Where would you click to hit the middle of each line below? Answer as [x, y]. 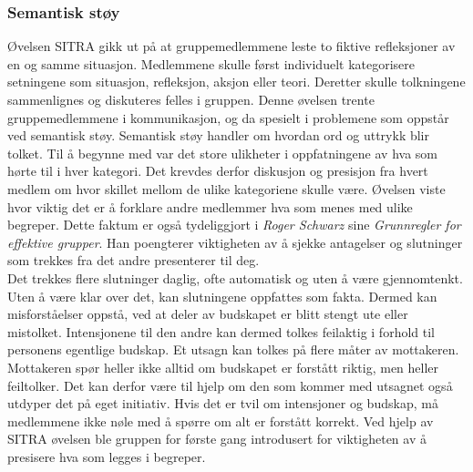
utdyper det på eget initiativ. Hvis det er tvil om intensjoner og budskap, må [223, 403]
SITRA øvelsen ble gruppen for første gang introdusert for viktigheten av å [217, 439]
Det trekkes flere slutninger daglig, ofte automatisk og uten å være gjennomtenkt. [235, 277]
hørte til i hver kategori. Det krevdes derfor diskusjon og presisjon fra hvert [218, 171]
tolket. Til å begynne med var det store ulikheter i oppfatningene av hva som [222, 153]
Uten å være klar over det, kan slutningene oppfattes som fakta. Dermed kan [222, 296]
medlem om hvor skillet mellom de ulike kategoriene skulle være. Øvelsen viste [226, 188]
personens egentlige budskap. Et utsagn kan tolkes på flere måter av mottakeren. [233, 349]
